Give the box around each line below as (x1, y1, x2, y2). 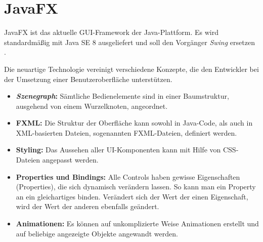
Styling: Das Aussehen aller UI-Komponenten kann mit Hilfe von (16, 144, 221, 155)
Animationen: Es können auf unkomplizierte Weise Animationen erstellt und (16, 218, 259, 229)
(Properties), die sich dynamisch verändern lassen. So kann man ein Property (16, 181, 256, 192)
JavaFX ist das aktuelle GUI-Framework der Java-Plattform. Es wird (4, 27, 219, 37)
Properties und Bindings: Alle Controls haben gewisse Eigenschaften (16, 171, 240, 182)
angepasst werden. (42, 154, 99, 165)
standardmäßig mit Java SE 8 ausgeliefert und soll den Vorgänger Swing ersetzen (4, 36, 255, 47)
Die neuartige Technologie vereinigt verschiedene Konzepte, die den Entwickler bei (4, 63, 259, 74)
